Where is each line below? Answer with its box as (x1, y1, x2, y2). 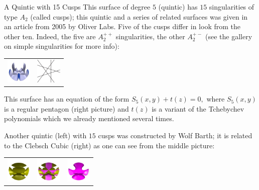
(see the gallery (205, 31, 252, 41)
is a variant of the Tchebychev (152, 103, 244, 114)
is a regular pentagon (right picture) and (4, 103, 129, 114)
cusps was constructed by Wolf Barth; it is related (98, 130, 252, 140)
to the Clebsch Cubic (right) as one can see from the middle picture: (4, 140, 215, 150)
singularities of (209, 2, 254, 12)
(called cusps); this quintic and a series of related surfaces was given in (30, 11, 248, 22)
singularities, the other (115, 31, 185, 41)
